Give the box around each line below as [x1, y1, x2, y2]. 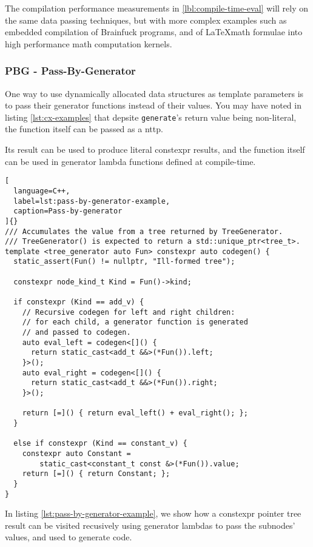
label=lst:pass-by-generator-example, [13, 196, 170, 206]
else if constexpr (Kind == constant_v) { [13, 439, 187, 448]
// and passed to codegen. [22, 328, 131, 337]
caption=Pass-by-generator [13, 207, 123, 216]
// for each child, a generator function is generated [22, 318, 248, 327]
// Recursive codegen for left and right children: [22, 307, 235, 317]
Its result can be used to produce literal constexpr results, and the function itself [5, 143, 305, 156]
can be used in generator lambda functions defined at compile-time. [5, 155, 256, 167]
